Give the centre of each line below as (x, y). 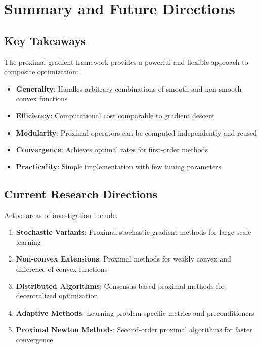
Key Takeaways (45, 40)
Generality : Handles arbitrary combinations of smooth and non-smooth (129, 88)
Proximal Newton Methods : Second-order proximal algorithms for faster (134, 330)
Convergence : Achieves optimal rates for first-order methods (112, 149)
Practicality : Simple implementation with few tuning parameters (119, 166)
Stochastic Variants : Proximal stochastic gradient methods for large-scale (134, 232)
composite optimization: (41, 72)
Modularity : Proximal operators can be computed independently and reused (137, 132)
